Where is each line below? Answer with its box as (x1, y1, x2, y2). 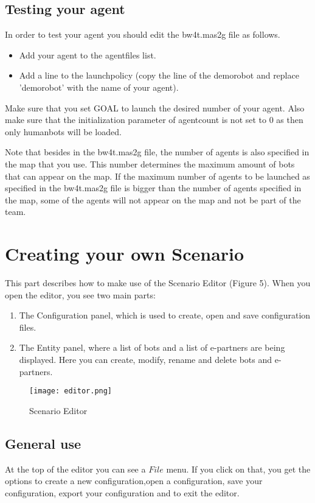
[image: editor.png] (29, 387, 112, 396)
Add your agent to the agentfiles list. (19, 48, 156, 61)
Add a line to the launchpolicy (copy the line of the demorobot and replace (19, 69, 299, 82)
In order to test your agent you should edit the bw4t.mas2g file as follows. (5, 28, 280, 41)
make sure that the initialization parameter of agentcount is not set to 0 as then (5, 113, 303, 126)
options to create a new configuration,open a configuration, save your (5, 474, 263, 487)
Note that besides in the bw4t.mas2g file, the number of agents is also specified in (5, 146, 310, 158)
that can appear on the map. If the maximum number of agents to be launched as (5, 169, 310, 182)
